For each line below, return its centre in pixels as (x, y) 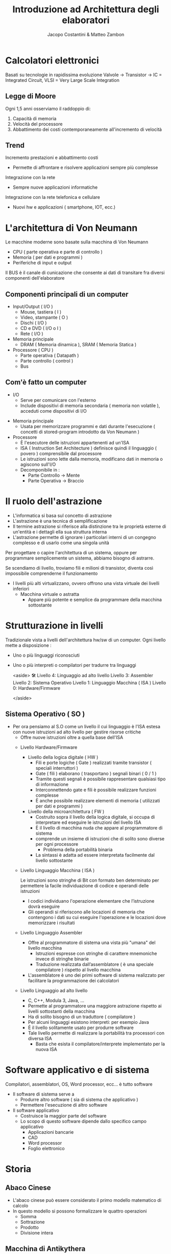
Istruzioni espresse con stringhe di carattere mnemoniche (96, 953)
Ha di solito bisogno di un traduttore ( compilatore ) (82, 1017)
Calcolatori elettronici (52, 60)
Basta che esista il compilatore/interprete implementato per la (100, 1044)
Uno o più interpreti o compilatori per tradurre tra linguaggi (74, 665)
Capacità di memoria (34, 118)
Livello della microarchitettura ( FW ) (66, 811)
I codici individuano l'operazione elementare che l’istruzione (91, 901)
